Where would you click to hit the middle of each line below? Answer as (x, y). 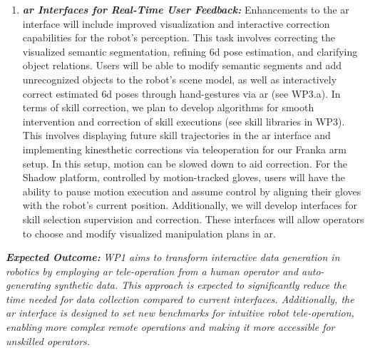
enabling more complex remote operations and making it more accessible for (170, 327)
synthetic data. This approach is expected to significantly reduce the (200, 285)
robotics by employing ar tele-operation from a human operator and (152, 271)
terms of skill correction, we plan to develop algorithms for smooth (168, 107)
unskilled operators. (48, 341)
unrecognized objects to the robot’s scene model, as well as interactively (180, 79)
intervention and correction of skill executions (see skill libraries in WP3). (184, 121)
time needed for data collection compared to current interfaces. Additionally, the (180, 298)
